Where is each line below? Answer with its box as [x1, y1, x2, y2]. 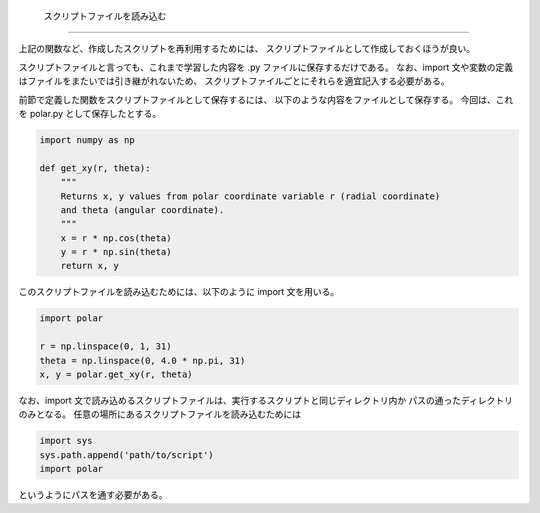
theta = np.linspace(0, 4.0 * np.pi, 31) [39, 355, 246, 366]
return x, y [60, 260, 120, 272]
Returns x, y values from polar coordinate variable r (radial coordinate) [60, 190, 441, 202]
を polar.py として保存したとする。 [18, 107, 162, 119]
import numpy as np [39, 134, 135, 145]
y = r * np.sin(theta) [60, 246, 172, 258]
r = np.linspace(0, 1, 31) [39, 341, 172, 352]
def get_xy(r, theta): [39, 162, 151, 174]
